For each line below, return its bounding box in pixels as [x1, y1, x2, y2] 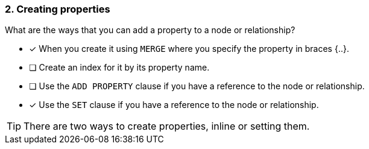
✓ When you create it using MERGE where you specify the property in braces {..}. [29, 43, 349, 54]
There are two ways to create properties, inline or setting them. [24, 120, 310, 133]
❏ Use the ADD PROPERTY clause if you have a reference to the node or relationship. [29, 81, 365, 92]
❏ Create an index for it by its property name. [29, 62, 210, 73]
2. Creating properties [5, 3, 110, 15]
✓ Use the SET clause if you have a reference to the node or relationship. [29, 100, 319, 110]
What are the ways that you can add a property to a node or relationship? [5, 25, 295, 36]
